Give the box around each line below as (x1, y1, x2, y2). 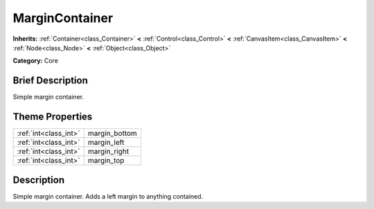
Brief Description (12, 74, 88, 86)
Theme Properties (12, 111, 93, 123)
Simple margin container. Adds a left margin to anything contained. (12, 192, 204, 200)
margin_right (87, 147, 130, 157)
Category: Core (12, 57, 59, 65)
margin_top (87, 156, 125, 166)
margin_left (87, 138, 125, 148)
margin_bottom (87, 128, 138, 138)
